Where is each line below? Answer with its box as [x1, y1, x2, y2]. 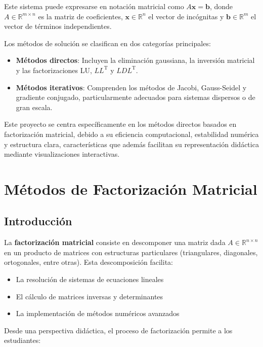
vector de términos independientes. [4, 21, 112, 31]
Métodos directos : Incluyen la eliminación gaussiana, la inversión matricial [16, 55, 255, 65]
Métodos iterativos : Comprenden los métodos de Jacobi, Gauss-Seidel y [16, 82, 247, 92]
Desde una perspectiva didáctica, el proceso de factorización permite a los [4, 325, 233, 335]
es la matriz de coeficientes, [38, 11, 123, 21]
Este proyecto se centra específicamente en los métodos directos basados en [4, 119, 237, 129]
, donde [209, 1, 233, 11]
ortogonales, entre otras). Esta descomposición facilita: [4, 257, 173, 267]
